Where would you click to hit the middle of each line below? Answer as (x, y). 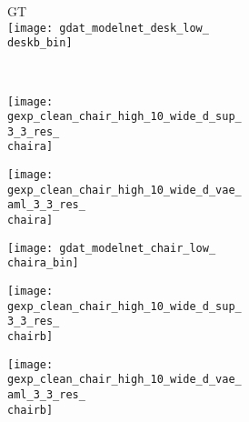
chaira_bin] (43, 263)
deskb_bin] (40, 43)
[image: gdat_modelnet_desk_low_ (108, 28)
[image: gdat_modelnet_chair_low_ (112, 248)
